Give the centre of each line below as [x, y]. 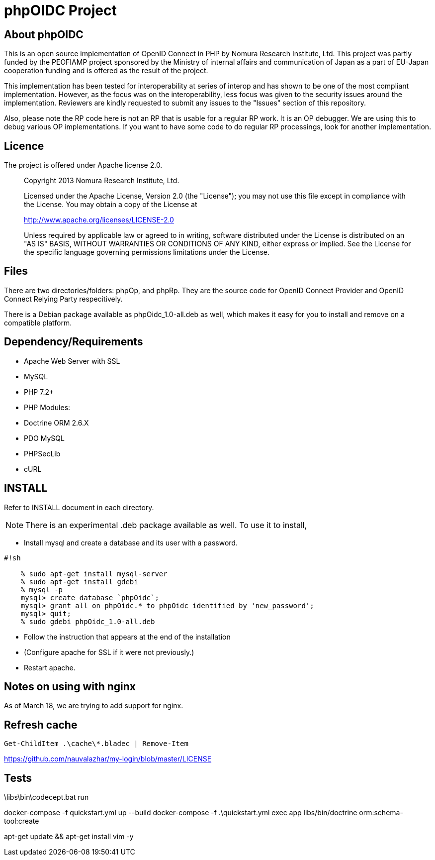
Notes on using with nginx [70, 686]
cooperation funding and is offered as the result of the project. [106, 71]
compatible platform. [38, 322]
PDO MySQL [44, 438]
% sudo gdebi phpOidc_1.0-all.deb [88, 621]
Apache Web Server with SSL [72, 361]
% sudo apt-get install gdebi [79, 582]
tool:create [22, 821]
